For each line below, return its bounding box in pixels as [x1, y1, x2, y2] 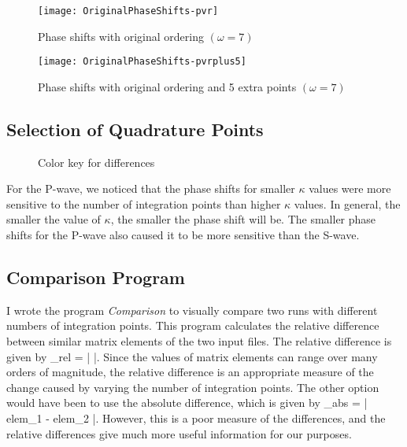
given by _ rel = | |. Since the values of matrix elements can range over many [6, 348, 378, 364]
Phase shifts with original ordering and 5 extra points [38, 78, 297, 94]
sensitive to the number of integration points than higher [6, 195, 281, 212]
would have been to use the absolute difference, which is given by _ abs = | [6, 394, 368, 411]
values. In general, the [294, 195, 401, 212]
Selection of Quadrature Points [6, 116, 264, 141]
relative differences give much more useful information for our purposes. [6, 425, 352, 441]
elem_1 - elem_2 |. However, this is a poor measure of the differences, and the [6, 410, 386, 427]
